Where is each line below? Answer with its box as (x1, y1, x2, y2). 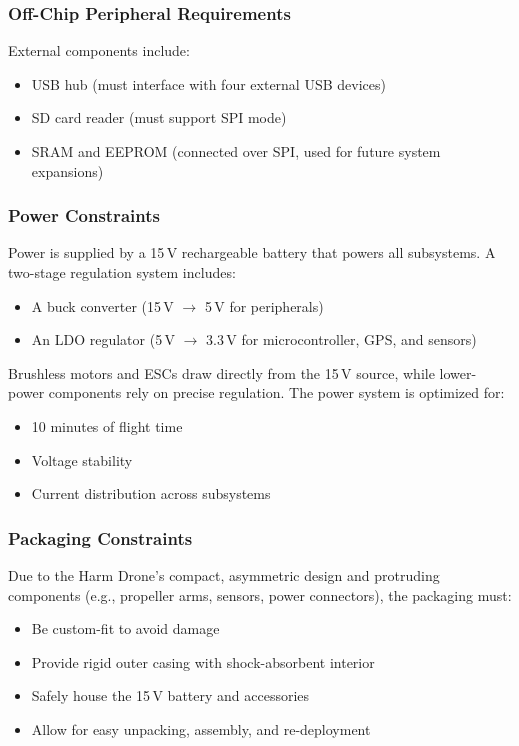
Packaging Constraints (8, 525, 193, 550)
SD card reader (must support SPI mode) (31, 107, 287, 128)
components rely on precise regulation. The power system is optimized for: (48, 382, 505, 403)
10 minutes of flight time (31, 415, 183, 436)
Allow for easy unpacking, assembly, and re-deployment (31, 718, 371, 739)
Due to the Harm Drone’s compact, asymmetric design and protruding (8, 564, 440, 585)
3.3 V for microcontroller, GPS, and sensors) (206, 329, 477, 350)
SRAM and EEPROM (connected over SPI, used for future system (31, 141, 441, 161)
